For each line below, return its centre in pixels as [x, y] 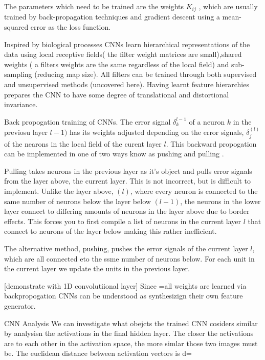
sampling [18, 74]
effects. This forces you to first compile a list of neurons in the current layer [123, 221]
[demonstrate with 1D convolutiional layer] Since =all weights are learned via [125, 285]
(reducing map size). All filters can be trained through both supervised [146, 74]
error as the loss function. [71, 27]
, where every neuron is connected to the [194, 191]
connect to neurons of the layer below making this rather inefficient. [111, 231]
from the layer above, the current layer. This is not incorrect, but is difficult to [127, 181]
